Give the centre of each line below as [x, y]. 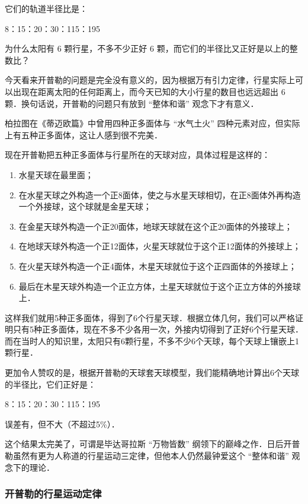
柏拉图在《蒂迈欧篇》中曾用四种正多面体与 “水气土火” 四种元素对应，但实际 [153, 123]
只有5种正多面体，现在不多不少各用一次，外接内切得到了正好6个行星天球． [158, 329]
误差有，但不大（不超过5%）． [62, 424]
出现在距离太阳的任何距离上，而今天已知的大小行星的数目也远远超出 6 [149, 91]
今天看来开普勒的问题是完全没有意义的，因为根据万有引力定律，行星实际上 [150, 80]
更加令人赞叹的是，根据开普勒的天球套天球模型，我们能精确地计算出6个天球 [152, 373]
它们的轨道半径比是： [46, 8]
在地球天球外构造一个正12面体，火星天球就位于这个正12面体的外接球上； [160, 246]
